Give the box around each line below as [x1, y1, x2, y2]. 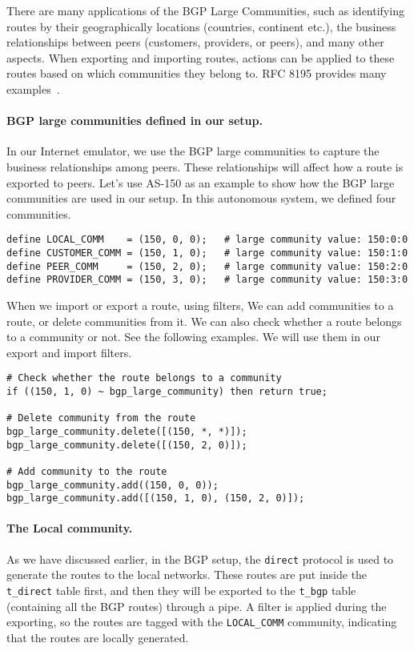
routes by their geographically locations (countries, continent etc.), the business [6, 18, 396, 34]
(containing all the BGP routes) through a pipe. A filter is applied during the [6, 597, 387, 614]
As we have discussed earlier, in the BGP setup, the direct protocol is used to [6, 550, 394, 567]
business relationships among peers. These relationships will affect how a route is [6, 158, 404, 175]
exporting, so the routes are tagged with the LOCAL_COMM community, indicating [6, 613, 397, 630]
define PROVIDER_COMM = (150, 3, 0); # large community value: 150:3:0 [6, 274, 408, 286]
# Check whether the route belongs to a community [6, 372, 282, 384]
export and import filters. [6, 344, 132, 360]
